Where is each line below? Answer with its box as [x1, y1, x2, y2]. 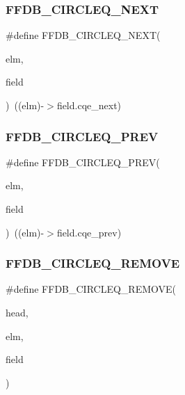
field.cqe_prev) [56, 225, 122, 239]
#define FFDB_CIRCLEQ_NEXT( [6, 28, 161, 42]
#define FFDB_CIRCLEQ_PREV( [6, 154, 160, 169]
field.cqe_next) [56, 98, 122, 112]
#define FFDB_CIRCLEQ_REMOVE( [6, 282, 177, 296]
